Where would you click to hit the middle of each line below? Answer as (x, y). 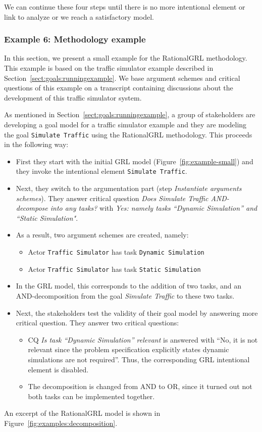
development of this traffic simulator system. (73, 97)
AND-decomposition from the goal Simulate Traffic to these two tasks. (125, 295)
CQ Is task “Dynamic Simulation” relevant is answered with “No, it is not (143, 339)
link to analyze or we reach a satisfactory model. (79, 16)
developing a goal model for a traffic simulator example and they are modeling (125, 124)
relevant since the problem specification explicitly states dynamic (128, 349)
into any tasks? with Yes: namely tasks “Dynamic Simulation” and (154, 208)
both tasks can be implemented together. (91, 396)
